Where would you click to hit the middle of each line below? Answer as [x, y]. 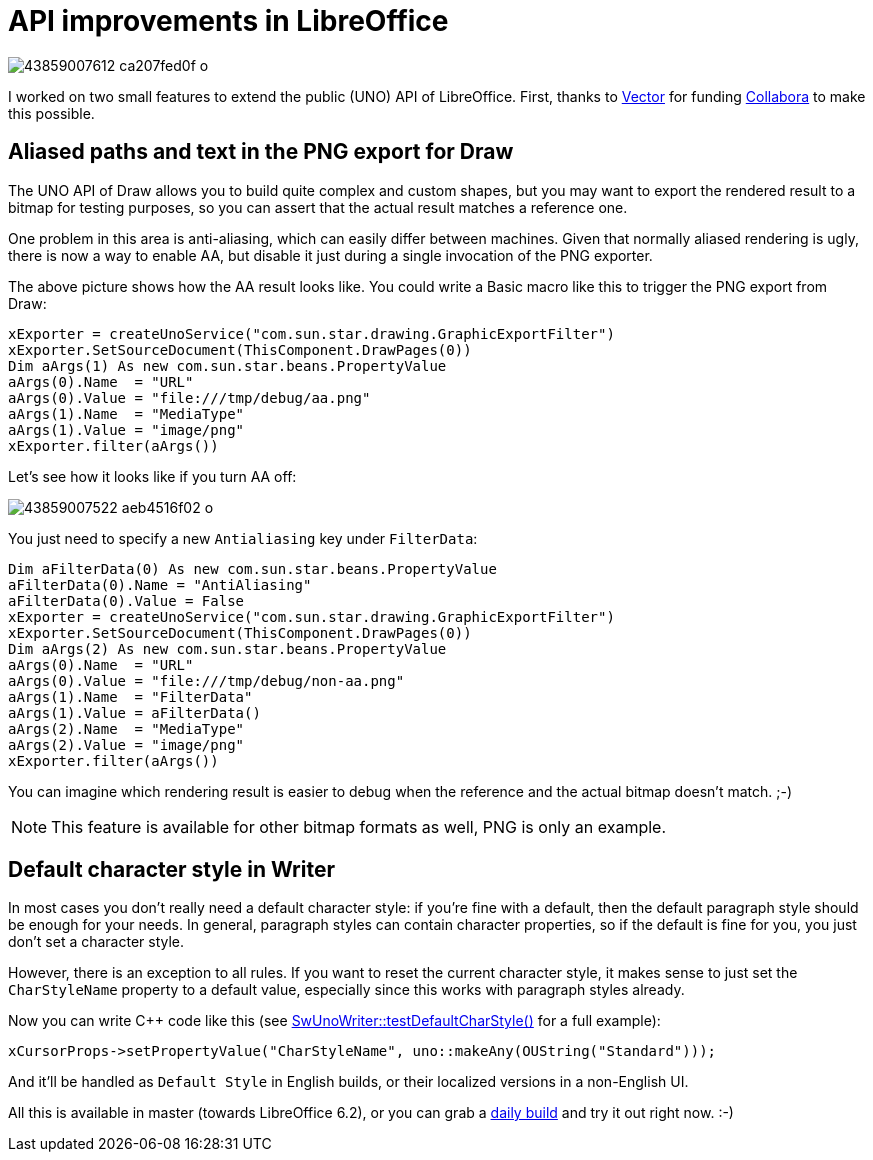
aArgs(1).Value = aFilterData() [134, 712]
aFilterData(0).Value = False [126, 600]
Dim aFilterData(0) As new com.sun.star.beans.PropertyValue [252, 568]
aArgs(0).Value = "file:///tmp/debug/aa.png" [189, 397]
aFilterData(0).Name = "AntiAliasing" [160, 584]
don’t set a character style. [96, 942]
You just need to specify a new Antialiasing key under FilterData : [243, 538]
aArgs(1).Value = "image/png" [126, 429]
